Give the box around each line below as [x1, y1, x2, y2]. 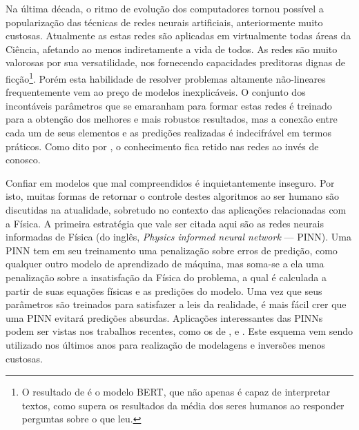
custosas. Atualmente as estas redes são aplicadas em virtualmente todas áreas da [6, 28, 351, 43]
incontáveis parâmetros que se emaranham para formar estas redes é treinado [6, 98, 332, 112]
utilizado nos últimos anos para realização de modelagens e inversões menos [6, 337, 325, 351]
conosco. [6, 152, 41, 167]
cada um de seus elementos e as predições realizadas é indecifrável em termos [6, 125, 331, 139]
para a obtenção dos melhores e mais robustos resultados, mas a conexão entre [6, 112, 338, 126]
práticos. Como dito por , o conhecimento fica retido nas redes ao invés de [6, 139, 319, 153]
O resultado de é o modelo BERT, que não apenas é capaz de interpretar [21, 385, 331, 399]
